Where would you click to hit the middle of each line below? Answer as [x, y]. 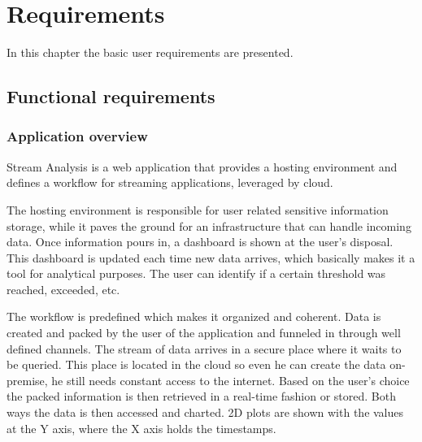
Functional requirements [111, 96]
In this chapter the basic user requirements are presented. [150, 52]
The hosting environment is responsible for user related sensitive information [198, 209]
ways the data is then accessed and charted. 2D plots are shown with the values [205, 412]
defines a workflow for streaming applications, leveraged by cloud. [170, 182]
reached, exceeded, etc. [63, 289]
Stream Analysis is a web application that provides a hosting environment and [202, 166]
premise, [27, 380]
